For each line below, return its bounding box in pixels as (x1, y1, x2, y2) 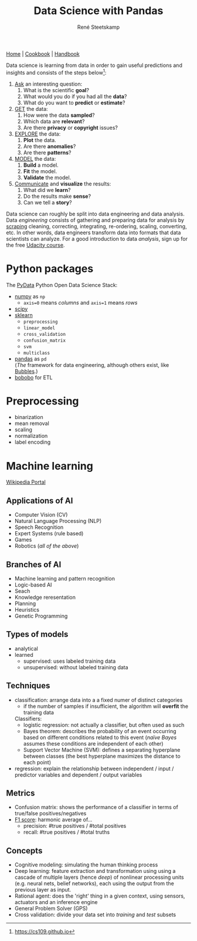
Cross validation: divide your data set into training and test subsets (14, 911, 176, 918)
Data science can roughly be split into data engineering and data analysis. (6, 210, 185, 217)
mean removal (14, 420, 50, 427)
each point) (23, 758, 52, 765)
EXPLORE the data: (14, 130, 61, 137)
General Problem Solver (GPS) (14, 905, 88, 912)
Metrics (6, 788, 35, 798)
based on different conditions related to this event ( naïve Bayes (23, 734, 177, 741)
